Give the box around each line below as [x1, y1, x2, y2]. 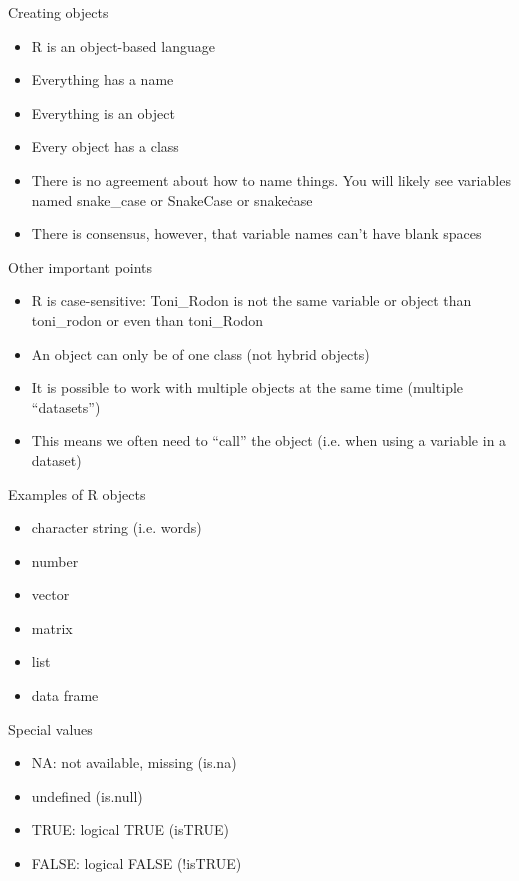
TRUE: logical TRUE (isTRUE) [31, 819, 230, 840]
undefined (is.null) [31, 785, 143, 806]
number [31, 550, 79, 571]
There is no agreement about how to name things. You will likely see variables [31, 169, 511, 190]
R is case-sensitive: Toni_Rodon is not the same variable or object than [31, 290, 472, 311]
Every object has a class [31, 136, 179, 157]
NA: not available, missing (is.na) [31, 752, 237, 773]
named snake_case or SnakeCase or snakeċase [31, 189, 313, 210]
